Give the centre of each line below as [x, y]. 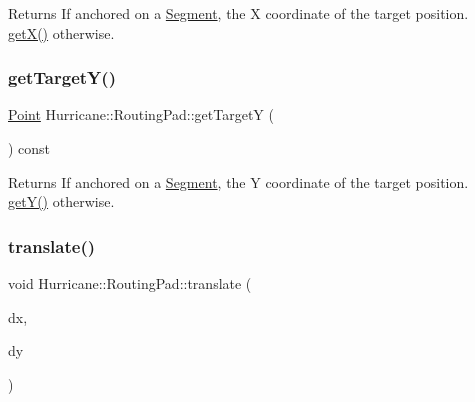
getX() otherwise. [61, 32]
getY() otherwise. [61, 201]
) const [29, 148]
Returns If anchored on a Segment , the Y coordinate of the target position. [238, 181]
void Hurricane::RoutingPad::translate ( [130, 283]
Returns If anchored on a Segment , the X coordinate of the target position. [238, 13]
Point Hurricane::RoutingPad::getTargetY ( [141, 114]
